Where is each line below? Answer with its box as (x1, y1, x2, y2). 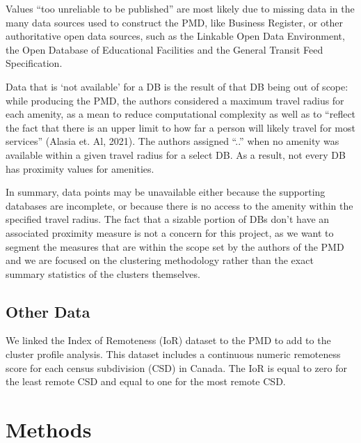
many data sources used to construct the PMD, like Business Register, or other (6, 15, 343, 29)
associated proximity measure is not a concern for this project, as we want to (6, 225, 334, 240)
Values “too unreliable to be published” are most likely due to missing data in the (6, 1, 355, 15)
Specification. (6, 56, 63, 70)
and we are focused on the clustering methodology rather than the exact (6, 253, 314, 267)
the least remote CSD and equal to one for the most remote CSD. (6, 374, 286, 389)
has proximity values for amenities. (6, 161, 154, 176)
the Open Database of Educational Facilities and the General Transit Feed (6, 42, 323, 56)
